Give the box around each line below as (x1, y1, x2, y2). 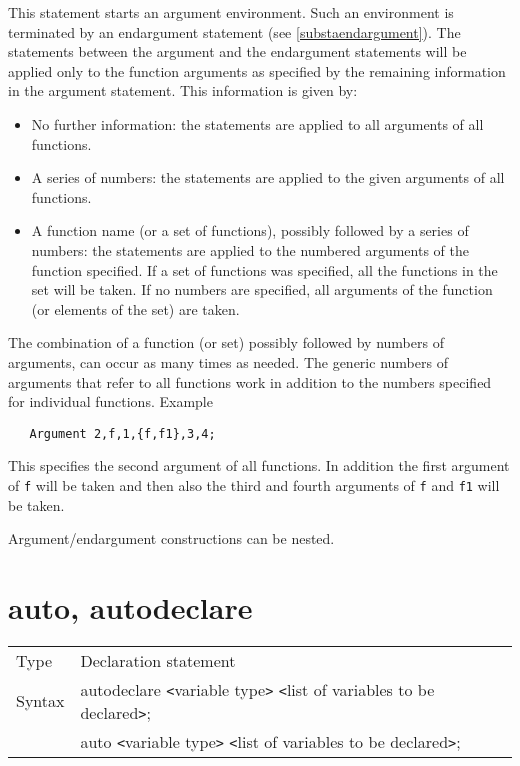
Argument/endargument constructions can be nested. (8, 528, 335, 549)
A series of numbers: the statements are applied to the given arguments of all (31, 167, 505, 188)
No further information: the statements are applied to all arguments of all (31, 113, 484, 134)
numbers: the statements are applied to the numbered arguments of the (31, 239, 469, 260)
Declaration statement (80, 648, 236, 672)
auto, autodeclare (8, 586, 253, 627)
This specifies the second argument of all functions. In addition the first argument (8, 455, 510, 476)
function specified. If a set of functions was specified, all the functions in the (31, 259, 498, 280)
